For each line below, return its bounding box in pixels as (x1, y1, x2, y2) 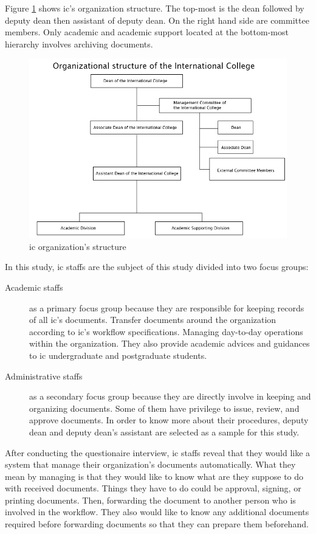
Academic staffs (5, 280, 63, 293)
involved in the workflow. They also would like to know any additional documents (5, 505, 309, 518)
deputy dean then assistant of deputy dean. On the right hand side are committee (5, 13, 309, 26)
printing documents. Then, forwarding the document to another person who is (5, 493, 296, 506)
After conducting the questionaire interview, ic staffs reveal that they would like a (5, 446, 311, 459)
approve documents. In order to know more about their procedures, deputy (29, 414, 309, 426)
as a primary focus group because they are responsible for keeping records (29, 301, 304, 314)
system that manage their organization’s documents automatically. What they (5, 458, 296, 471)
